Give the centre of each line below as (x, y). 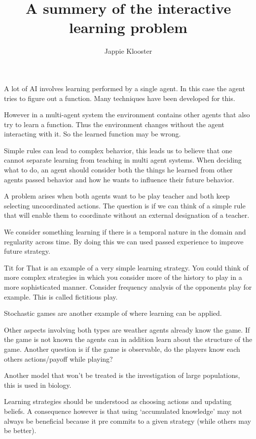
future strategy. (27, 251)
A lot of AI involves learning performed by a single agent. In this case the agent (125, 88)
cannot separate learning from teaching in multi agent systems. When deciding (123, 160)
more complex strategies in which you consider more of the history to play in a (123, 277)
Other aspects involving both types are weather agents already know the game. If (127, 329)
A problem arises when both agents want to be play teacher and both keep (117, 196)
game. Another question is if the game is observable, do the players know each (122, 349)
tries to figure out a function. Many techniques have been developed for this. (120, 98)
